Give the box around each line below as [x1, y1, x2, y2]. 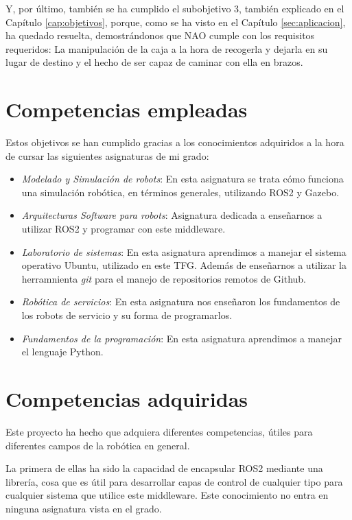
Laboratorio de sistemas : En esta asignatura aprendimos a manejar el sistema [21, 244, 347, 259]
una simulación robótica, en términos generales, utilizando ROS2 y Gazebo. [21, 185, 340, 199]
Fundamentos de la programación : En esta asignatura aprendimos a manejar [21, 331, 342, 345]
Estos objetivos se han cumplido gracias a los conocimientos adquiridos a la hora [5, 135, 344, 150]
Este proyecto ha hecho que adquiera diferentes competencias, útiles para [5, 424, 313, 438]
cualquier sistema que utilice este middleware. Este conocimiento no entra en [5, 488, 329, 502]
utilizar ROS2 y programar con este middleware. [21, 222, 226, 236]
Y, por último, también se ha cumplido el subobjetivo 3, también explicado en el [5, 1, 344, 15]
